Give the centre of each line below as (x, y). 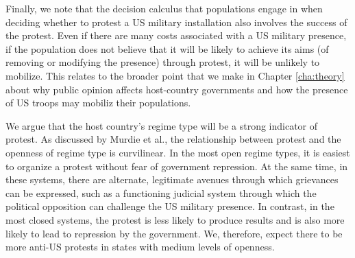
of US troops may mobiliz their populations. (98, 103)
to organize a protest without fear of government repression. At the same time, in (177, 166)
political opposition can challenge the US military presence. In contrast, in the (170, 206)
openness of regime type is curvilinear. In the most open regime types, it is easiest (178, 152)
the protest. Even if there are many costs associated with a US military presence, (176, 35)
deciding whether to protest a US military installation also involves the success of (176, 22)
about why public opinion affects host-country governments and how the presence (177, 89)
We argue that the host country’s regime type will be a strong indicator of (162, 125)
